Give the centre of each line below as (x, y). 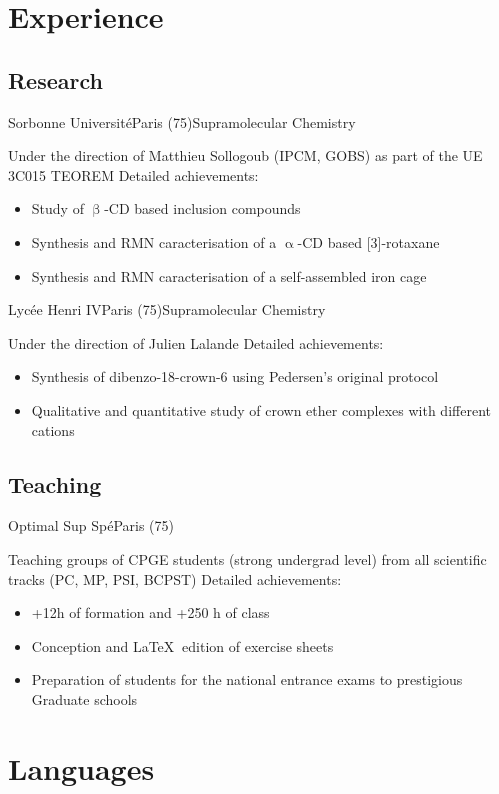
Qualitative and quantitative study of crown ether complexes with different (261, 409)
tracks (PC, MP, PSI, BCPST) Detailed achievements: (175, 578)
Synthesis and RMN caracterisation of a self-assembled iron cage (229, 275)
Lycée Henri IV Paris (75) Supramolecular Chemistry (167, 309)
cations (53, 429)
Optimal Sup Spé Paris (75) (91, 525)
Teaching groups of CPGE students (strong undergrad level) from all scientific (247, 558)
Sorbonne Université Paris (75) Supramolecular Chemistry (182, 121)
